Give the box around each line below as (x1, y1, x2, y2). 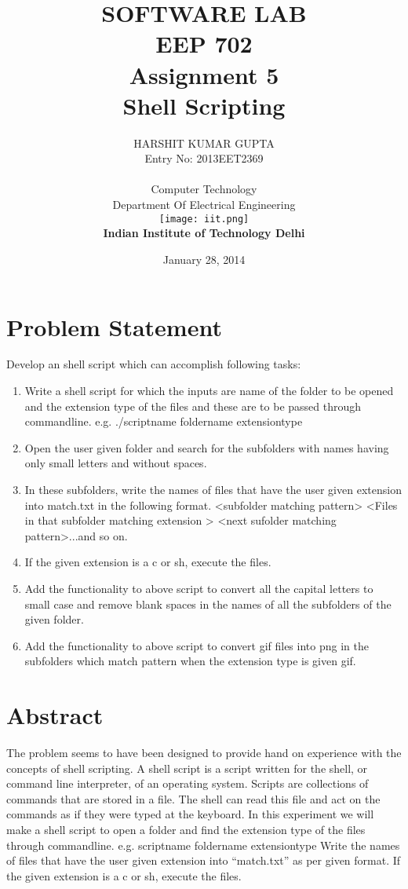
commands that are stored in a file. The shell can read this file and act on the (6, 790, 381, 807)
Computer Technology (151, 181, 257, 197)
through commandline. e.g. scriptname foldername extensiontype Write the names (6, 836, 400, 853)
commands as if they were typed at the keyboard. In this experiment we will (6, 806, 374, 822)
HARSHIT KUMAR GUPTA (133, 134, 275, 151)
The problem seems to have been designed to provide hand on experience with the (6, 744, 402, 761)
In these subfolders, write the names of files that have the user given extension (24, 481, 402, 497)
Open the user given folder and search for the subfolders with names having (24, 439, 389, 455)
